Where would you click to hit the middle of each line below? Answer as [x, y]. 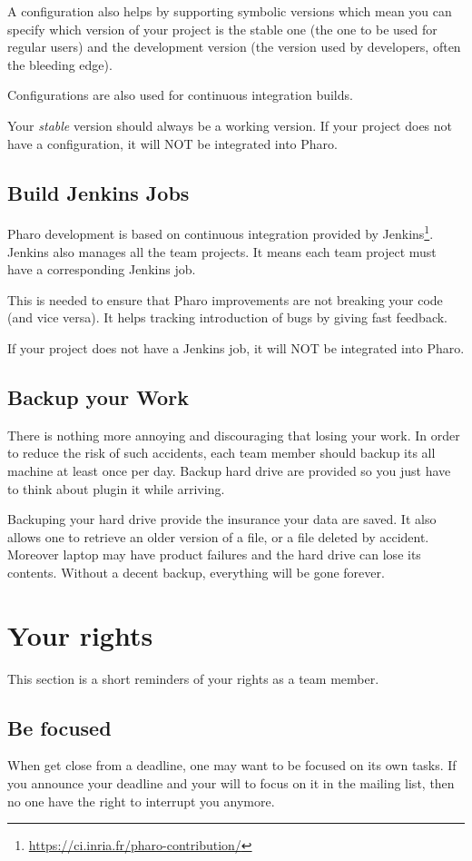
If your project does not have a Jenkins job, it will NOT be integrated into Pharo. [236, 347]
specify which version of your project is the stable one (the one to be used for [222, 29]
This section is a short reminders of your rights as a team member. [193, 678]
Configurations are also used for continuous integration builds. [180, 95]
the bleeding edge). [60, 64]
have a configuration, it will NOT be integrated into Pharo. [172, 143]
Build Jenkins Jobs [98, 192]
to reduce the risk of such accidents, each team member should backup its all [221, 453]
